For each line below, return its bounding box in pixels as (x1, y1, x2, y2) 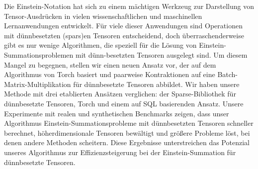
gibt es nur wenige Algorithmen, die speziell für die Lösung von (4, 40, 197, 50)
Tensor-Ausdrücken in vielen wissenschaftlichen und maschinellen (4, 10, 202, 21)
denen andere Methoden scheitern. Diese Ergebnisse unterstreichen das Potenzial (4, 137, 250, 148)
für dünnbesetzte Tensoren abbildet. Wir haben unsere (73, 79, 240, 89)
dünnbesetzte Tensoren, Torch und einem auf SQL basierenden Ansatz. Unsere (4, 98, 244, 108)
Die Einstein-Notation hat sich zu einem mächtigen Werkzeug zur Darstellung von (4, 1, 254, 11)
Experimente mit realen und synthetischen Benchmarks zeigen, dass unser (4, 108, 229, 118)
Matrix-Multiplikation (4, 79, 71, 89)
